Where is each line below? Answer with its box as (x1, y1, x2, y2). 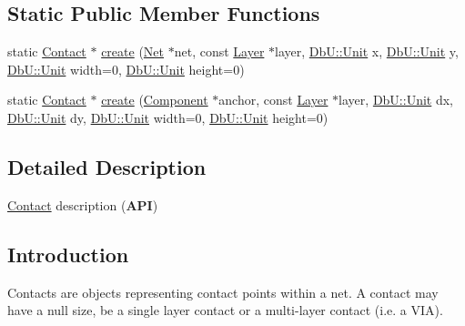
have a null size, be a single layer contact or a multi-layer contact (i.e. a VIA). (7, 301, 443, 320)
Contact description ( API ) (7, 195, 158, 214)
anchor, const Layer (218, 90, 329, 109)
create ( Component (101, 90, 208, 109)
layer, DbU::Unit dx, (339, 90, 453, 109)
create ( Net (101, 42, 165, 61)
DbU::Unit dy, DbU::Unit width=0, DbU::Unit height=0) (7, 107, 329, 127)
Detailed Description (7, 152, 207, 180)
